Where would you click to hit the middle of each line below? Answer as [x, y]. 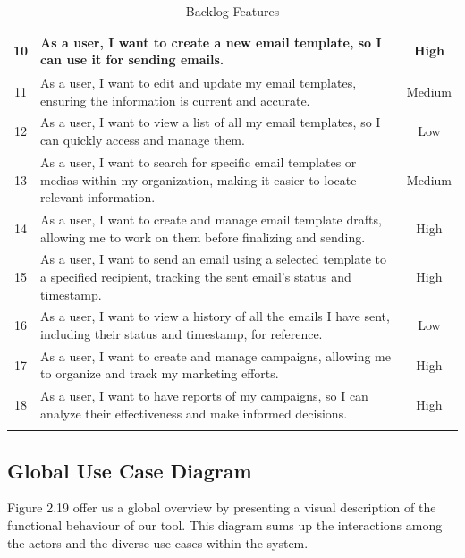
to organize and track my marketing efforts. [160, 373]
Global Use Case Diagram [130, 470]
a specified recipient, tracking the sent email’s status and [196, 276]
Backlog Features [232, 11]
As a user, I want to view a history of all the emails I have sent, [215, 316]
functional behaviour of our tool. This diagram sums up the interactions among [225, 525]
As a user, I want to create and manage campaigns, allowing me [216, 355]
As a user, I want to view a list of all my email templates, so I [211, 122]
